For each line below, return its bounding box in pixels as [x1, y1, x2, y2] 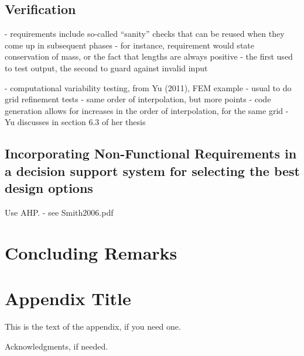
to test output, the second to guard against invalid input [5, 61, 208, 74]
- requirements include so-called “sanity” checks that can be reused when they [5, 27, 285, 40]
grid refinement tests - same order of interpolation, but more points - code [5, 93, 271, 105]
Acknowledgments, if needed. [5, 340, 108, 352]
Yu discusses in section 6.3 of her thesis [5, 116, 146, 128]
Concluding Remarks [5, 240, 177, 264]
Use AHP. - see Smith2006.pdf [5, 206, 114, 218]
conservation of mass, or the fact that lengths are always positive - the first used [5, 50, 293, 63]
